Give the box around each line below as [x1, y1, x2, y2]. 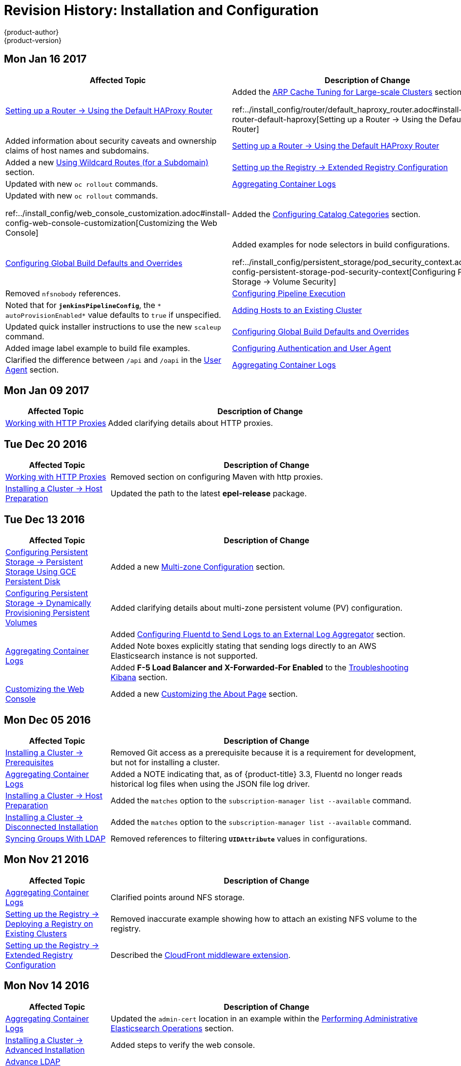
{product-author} [4, 27, 59, 36]
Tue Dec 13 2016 [4, 513, 85, 526]
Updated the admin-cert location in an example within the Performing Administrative [110, 1013, 418, 1023]
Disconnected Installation [5, 822, 99, 832]
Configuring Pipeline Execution [232, 288, 346, 298]
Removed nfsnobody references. [5, 288, 121, 298]
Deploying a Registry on [5, 918, 93, 929]
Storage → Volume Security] [232, 276, 336, 287]
